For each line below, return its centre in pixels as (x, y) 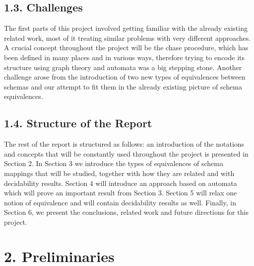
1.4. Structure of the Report (78, 123)
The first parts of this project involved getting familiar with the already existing (126, 28)
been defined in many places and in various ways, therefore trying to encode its (125, 57)
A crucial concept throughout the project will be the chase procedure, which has (126, 47)
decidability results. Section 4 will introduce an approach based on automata (121, 183)
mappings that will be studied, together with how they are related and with (119, 173)
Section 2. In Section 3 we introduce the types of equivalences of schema (114, 163)
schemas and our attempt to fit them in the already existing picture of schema (123, 86)
